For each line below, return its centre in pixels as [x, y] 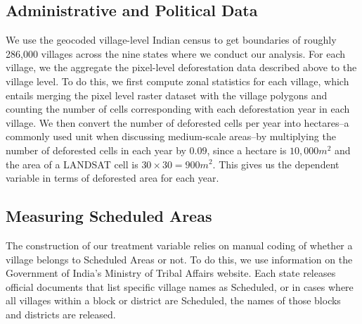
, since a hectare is [247, 150]
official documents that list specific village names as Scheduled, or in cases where [180, 286]
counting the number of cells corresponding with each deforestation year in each [178, 109]
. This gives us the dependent [276, 164]
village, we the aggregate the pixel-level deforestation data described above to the [181, 67]
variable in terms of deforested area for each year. [112, 178]
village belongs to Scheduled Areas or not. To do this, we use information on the [179, 259]
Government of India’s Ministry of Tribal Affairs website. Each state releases [171, 273]
